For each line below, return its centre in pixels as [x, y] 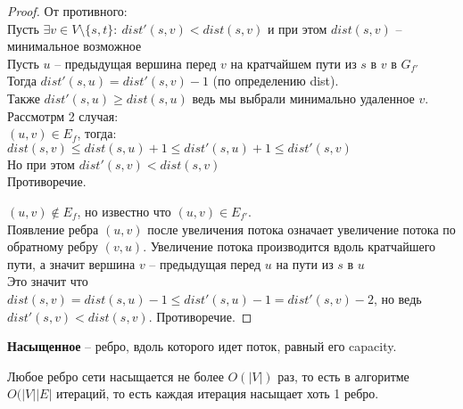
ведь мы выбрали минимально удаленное [303, 98]
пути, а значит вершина [71, 263]
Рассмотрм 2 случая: [63, 115]
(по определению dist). [276, 81]
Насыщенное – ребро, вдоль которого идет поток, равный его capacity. [202, 346]
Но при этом [41, 164]
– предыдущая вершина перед [136, 63]
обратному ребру [53, 246]
